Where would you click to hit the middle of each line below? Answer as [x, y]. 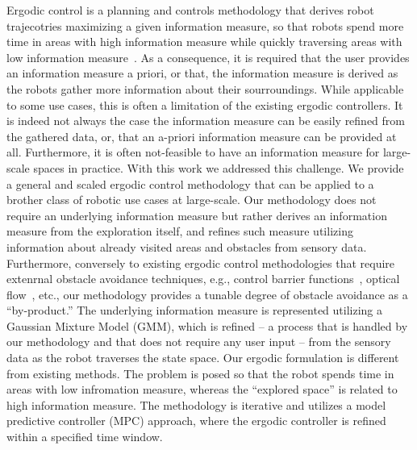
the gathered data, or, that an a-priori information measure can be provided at [202, 136]
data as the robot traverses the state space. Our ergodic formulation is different [203, 358]
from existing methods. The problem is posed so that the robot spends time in [200, 373]
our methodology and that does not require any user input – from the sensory [199, 342]
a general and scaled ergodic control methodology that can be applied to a [190, 183]
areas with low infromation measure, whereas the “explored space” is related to [202, 389]
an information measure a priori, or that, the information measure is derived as [202, 73]
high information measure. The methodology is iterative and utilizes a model [196, 404]
